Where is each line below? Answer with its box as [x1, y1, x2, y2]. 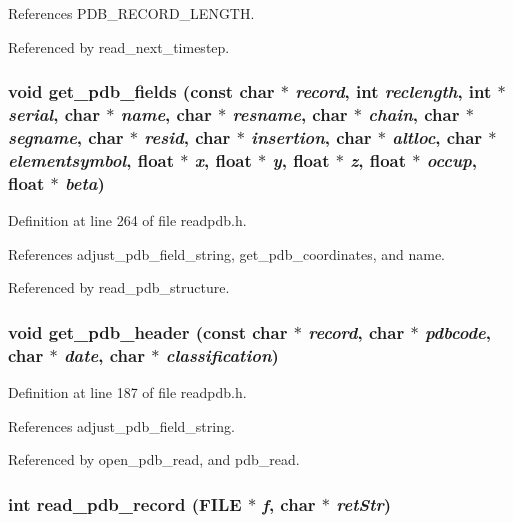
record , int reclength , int [295, 79, 492, 104]
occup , [426, 147, 477, 172]
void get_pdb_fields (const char [8, 79, 275, 104]
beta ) [65, 170, 105, 195]
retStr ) [336, 491, 392, 516]
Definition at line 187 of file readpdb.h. [8, 382, 247, 403]
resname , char [232, 102, 348, 127]
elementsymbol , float [8, 147, 175, 172]
